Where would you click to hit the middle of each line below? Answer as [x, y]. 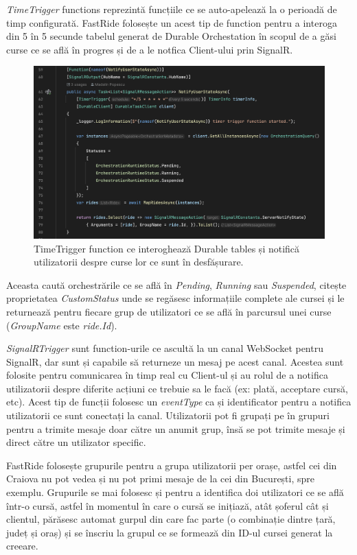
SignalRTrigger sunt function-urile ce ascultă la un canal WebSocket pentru [165, 348]
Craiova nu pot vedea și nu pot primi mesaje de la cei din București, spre [161, 479]
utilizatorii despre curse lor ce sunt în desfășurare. [139, 262]
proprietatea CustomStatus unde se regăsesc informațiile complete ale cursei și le [175, 298]
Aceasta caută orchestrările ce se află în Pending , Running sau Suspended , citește [176, 284]
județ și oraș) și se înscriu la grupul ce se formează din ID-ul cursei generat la [170, 532]
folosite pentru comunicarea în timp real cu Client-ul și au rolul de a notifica [167, 375]
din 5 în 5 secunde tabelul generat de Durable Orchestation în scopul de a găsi [171, 36]
